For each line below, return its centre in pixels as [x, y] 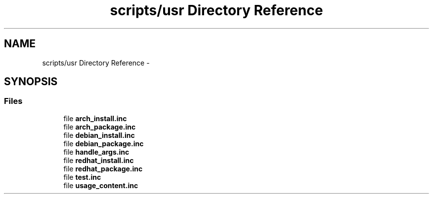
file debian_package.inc [104, 143]
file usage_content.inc [101, 185]
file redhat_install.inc [99, 160]
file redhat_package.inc [103, 168]
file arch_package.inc [100, 127]
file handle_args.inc [96, 152]
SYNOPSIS [31, 82]
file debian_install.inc [99, 135]
